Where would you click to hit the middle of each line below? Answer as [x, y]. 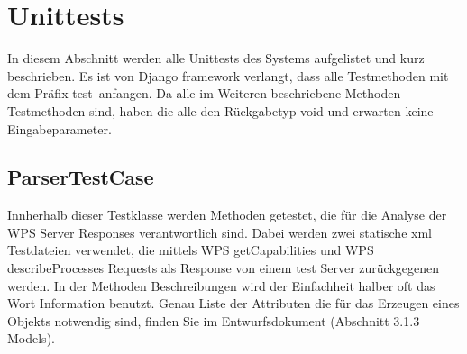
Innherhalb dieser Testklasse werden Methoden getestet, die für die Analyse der [227, 215]
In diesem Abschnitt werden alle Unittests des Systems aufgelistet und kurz [216, 58]
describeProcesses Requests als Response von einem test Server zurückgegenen [224, 268]
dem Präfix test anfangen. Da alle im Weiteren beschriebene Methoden [204, 93]
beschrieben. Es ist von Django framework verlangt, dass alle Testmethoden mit [228, 75]
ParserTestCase [81, 177]
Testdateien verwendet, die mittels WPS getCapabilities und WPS [191, 250]
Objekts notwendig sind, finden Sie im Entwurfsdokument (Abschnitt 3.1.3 [214, 320]
